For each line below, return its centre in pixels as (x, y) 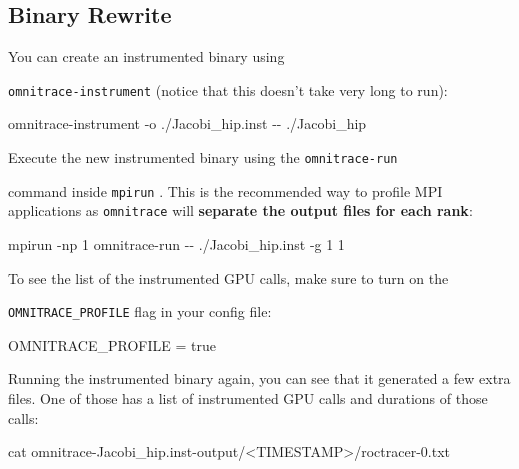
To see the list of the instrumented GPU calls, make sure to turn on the (228, 277)
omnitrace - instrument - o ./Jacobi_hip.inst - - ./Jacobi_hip (187, 123)
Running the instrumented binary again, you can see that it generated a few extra (259, 378)
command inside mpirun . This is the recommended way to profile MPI (225, 190)
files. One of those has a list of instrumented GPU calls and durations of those (248, 398)
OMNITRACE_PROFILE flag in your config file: (140, 311)
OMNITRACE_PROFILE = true (112, 344)
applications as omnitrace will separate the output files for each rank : (240, 210)
